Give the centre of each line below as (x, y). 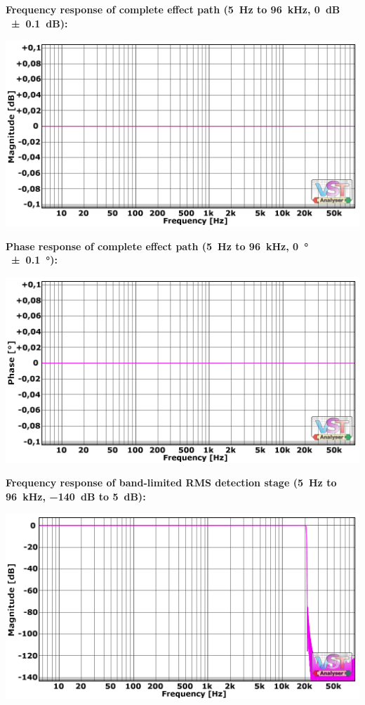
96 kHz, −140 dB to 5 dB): (76, 496)
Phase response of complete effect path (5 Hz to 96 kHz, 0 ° (157, 246)
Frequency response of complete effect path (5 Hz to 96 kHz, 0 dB (173, 9)
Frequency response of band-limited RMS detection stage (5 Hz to (171, 483)
